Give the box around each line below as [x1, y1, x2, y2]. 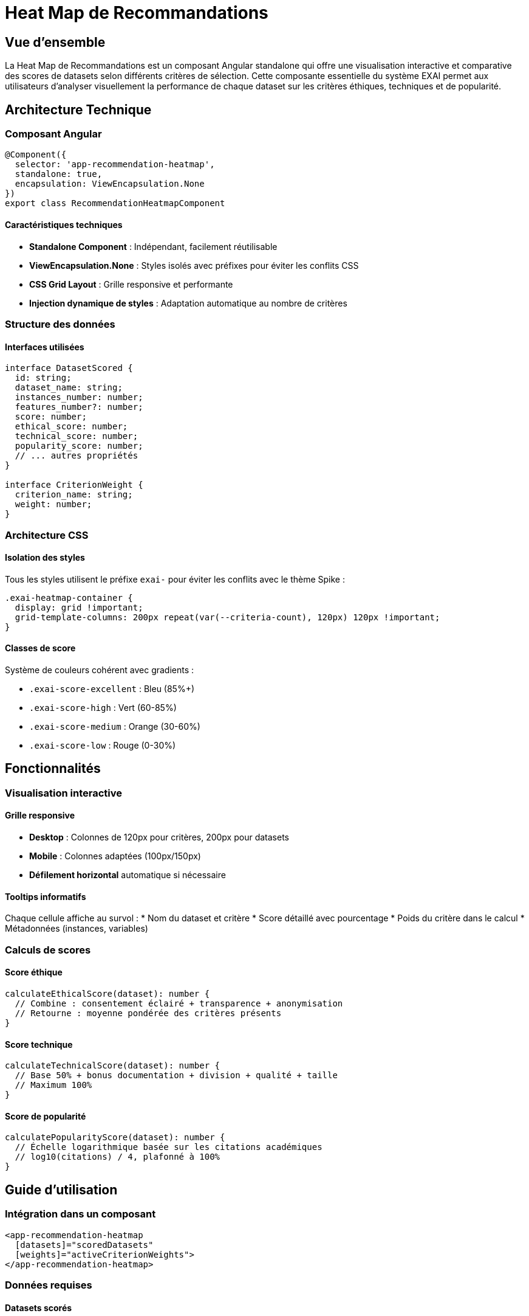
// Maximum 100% [15, 1080, 92, 1090]
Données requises [5, 1278, 92, 1291]
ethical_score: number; [15, 421, 128, 432]
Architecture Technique [5, 102, 152, 117]
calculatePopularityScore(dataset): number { [5, 1132, 225, 1143]
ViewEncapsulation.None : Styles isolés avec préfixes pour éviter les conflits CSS [29, 260, 359, 271]
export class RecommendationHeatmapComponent [5, 198, 225, 209]
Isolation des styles [5, 552, 85, 563]
